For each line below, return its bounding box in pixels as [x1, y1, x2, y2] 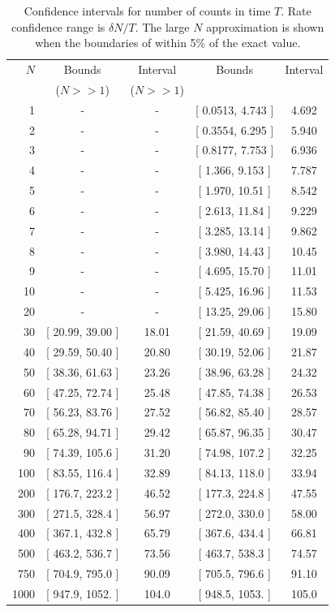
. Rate [281, 2, 311, 19]
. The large [135, 18, 190, 35]
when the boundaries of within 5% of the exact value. [35, 34, 301, 51]
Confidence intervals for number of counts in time [24, 2, 271, 19]
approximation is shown [206, 18, 324, 35]
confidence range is [11, 18, 105, 35]
